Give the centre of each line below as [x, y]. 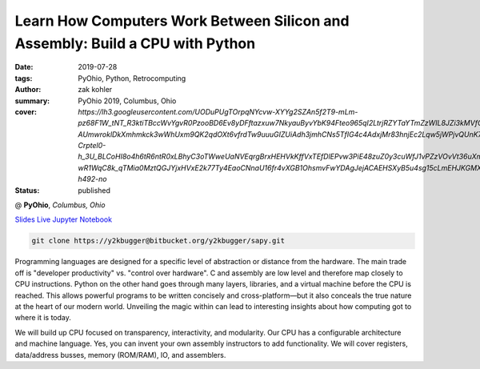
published [94, 190]
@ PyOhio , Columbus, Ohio [60, 205]
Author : [28, 90]
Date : [24, 67]
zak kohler [95, 90]
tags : [24, 78]
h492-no [92, 179]
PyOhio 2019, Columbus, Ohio [127, 101]
